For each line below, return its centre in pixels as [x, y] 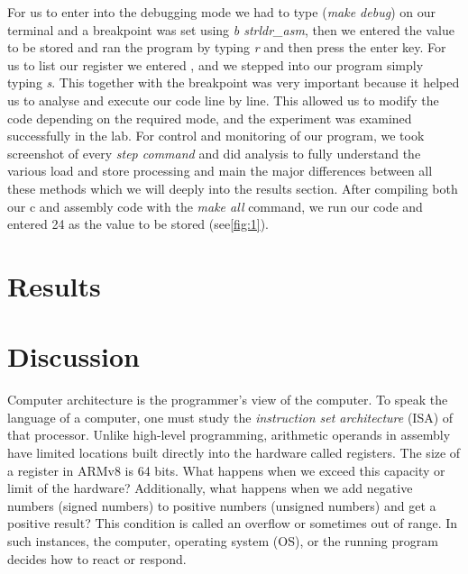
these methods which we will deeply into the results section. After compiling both [233, 188]
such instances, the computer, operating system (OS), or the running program [223, 540]
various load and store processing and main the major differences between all [220, 171]
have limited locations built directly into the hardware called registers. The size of [234, 452]
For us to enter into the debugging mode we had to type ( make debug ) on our [221, 12]
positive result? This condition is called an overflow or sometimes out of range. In [233, 523]
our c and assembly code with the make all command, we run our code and [215, 206]
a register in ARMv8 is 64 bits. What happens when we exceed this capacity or [226, 470]
